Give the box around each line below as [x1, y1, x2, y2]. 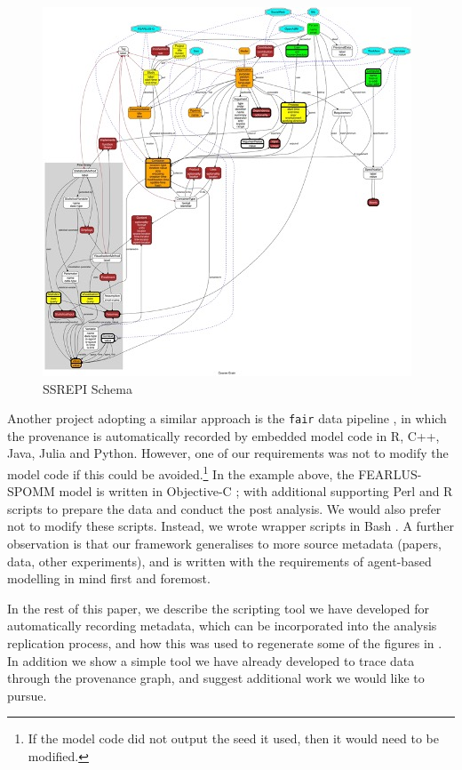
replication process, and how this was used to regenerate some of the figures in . [7, 634, 442, 653]
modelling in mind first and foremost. [7, 569, 211, 588]
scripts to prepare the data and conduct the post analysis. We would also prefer [7, 499, 442, 517]
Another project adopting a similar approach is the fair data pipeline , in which [7, 409, 447, 428]
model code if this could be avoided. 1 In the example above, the [7, 462, 354, 483]
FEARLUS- [358, 464, 422, 483]
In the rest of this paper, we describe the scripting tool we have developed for [7, 598, 429, 617]
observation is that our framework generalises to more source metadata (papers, [7, 534, 442, 553]
